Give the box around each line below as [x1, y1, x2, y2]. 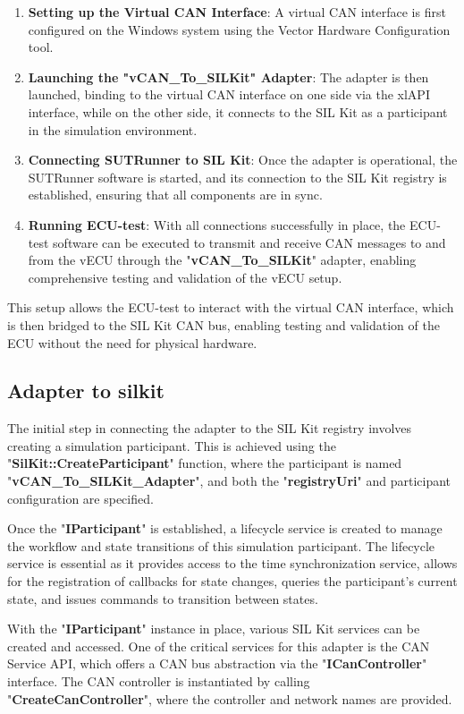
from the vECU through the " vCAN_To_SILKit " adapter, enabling [28, 251, 417, 269]
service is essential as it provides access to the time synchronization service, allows [7, 554, 458, 573]
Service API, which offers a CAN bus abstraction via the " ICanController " [7, 654, 427, 673]
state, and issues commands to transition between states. [7, 589, 318, 608]
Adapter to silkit [7, 377, 165, 404]
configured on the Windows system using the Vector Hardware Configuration [28, 20, 451, 38]
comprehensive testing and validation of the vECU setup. [28, 268, 342, 286]
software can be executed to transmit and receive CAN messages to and [53, 233, 446, 251]
